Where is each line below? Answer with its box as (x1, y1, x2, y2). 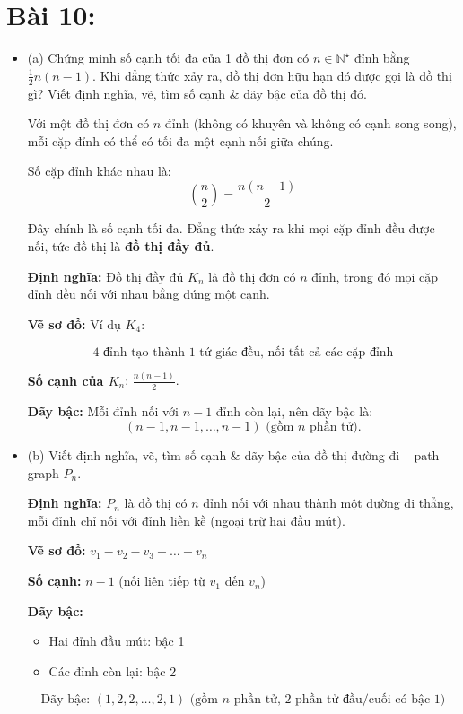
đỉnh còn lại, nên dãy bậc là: (215, 401, 373, 420)
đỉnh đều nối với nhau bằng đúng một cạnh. (27, 284, 270, 303)
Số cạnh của (27, 370, 104, 389)
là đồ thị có (124, 493, 188, 512)
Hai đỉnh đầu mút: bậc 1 (48, 631, 185, 650)
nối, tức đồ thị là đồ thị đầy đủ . (27, 236, 214, 255)
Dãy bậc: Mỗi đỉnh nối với (27, 401, 179, 420)
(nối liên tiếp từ (118, 571, 205, 590)
